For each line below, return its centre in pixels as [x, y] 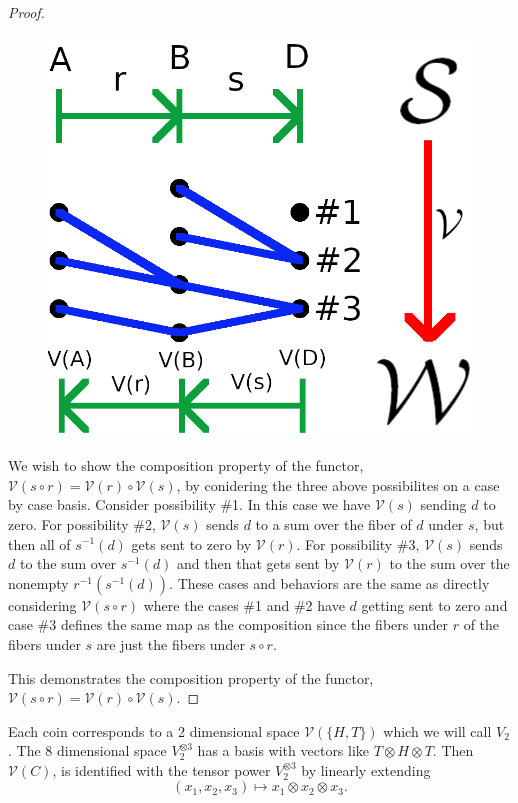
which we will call [437, 730]
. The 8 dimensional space [87, 750]
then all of [39, 543]
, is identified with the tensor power [161, 769]
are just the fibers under [170, 643]
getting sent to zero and [434, 604]
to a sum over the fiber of [333, 523]
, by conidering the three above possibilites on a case [338, 484]
